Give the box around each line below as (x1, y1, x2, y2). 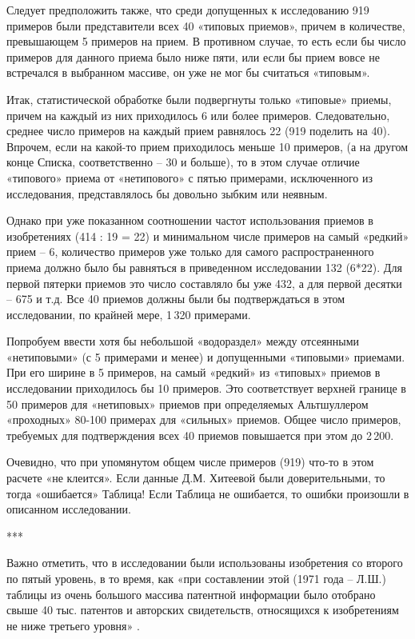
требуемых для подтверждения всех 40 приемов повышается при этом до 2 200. (6, 426, 394, 443)
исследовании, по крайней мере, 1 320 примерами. (6, 306, 251, 322)
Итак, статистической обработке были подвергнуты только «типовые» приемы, (6, 90, 392, 107)
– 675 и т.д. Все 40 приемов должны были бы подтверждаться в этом (6, 290, 345, 307)
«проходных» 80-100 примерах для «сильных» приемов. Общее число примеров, (6, 411, 401, 428)
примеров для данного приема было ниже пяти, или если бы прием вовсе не (6, 48, 380, 65)
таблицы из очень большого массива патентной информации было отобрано (6, 585, 376, 602)
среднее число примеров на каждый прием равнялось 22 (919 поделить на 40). (6, 122, 390, 139)
